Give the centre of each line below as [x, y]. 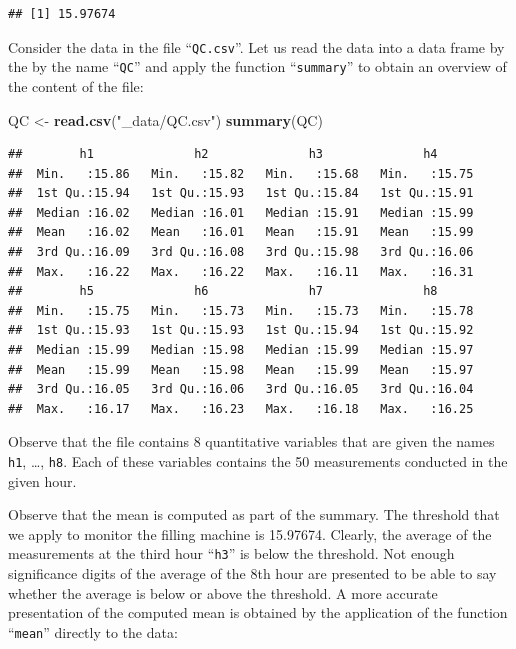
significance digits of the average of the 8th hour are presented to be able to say [252, 573]
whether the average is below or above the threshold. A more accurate [223, 592]
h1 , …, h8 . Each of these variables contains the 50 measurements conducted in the [258, 461]
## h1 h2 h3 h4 [223, 154]
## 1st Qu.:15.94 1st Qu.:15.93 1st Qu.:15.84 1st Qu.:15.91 [241, 193]
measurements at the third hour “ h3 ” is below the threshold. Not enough [231, 553]
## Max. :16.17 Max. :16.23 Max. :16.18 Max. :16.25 [241, 408]
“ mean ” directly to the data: [93, 631]
